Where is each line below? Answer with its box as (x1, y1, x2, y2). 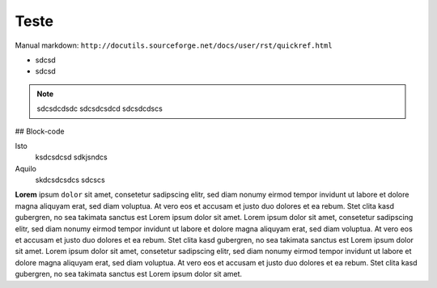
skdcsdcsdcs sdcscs (35, 175, 105, 185)
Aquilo (15, 163, 36, 173)
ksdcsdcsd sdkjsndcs (35, 152, 108, 162)
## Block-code (15, 126, 65, 136)
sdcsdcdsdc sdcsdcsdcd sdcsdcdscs (36, 104, 163, 113)
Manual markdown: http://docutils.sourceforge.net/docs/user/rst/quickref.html (15, 40, 333, 50)
